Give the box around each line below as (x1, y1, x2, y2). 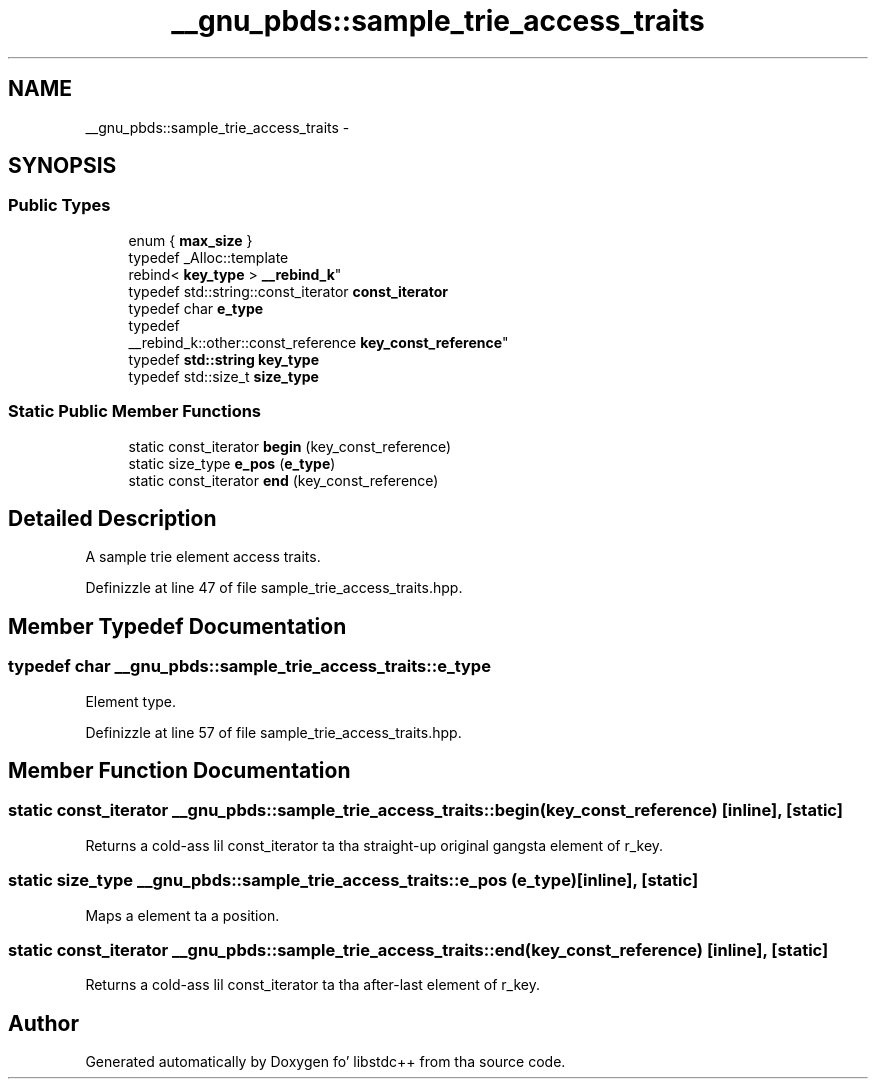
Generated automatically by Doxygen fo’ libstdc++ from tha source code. (85, 1053, 566, 1071)
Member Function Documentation (8, 758, 351, 784)
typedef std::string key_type (128, 350, 320, 368)
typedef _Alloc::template (128, 248, 289, 266)
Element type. (85, 692, 177, 710)
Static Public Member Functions (8, 401, 262, 422)
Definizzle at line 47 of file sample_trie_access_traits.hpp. (85, 579, 463, 597)
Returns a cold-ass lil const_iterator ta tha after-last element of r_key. (85, 976, 540, 994)
